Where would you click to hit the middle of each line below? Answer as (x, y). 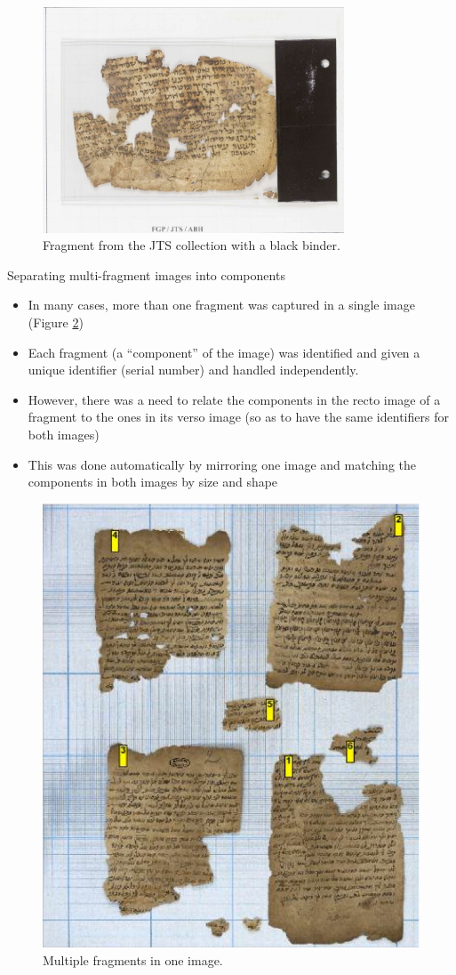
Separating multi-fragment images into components (146, 274)
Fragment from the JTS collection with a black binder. (192, 245)
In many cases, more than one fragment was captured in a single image (221, 305)
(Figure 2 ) (56, 322)
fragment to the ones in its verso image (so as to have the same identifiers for (238, 417)
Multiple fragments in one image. (133, 959)
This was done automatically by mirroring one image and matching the (222, 464)
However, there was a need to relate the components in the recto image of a (234, 399)
